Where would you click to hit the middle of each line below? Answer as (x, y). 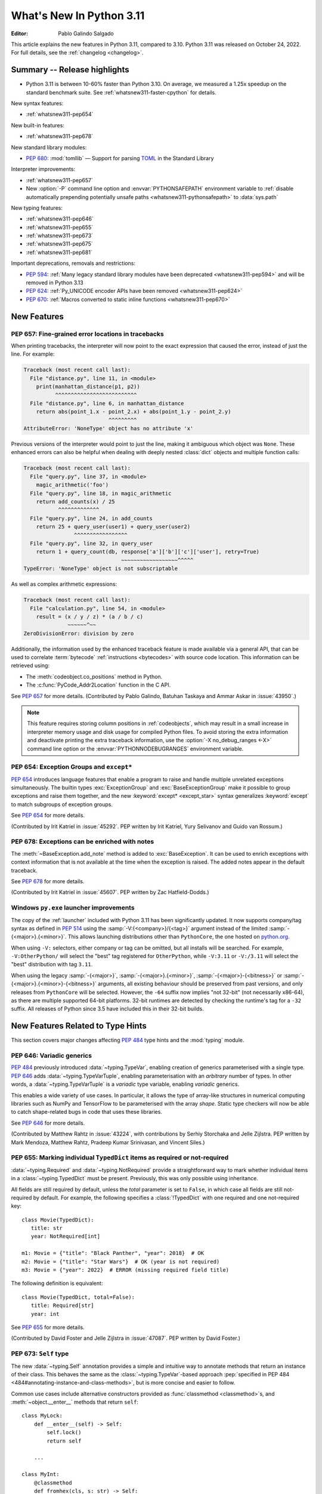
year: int (45, 1314)
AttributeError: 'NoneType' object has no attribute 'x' (109, 428)
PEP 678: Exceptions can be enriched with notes (83, 841)
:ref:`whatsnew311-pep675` (60, 244)
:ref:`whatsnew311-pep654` (60, 114)
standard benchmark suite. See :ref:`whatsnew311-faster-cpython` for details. (121, 92)
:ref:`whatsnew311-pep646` (60, 219)
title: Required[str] (62, 1305)
